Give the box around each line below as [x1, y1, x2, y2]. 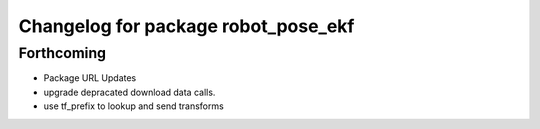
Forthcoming [18, 44, 107, 62]
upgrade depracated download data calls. [43, 86, 216, 98]
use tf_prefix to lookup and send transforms [43, 100, 224, 112]
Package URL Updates [43, 72, 137, 84]
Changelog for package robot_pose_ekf [18, 15, 355, 37]
